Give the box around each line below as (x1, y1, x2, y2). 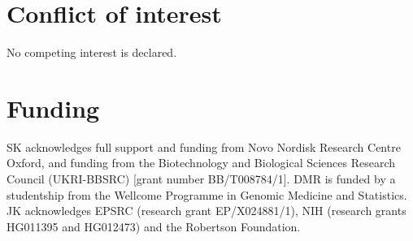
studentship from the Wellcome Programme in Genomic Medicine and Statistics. (7, 186, 407, 203)
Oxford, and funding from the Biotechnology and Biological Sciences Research (7, 154, 396, 171)
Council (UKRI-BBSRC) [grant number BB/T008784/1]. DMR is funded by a (7, 170, 396, 187)
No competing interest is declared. (7, 44, 177, 61)
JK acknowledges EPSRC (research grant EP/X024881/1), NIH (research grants (7, 202, 406, 219)
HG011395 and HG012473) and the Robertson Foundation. (7, 217, 301, 235)
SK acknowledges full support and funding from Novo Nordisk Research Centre (7, 138, 401, 155)
